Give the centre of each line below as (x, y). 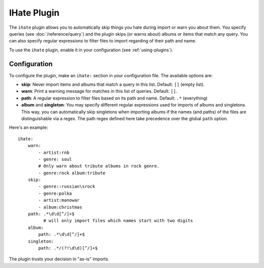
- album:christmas (60, 207)
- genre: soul (55, 159)
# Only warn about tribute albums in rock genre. (99, 166)
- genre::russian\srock (67, 186)
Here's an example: (29, 127)
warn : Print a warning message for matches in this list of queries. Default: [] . (99, 91)
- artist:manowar (59, 200)
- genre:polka (55, 193)
